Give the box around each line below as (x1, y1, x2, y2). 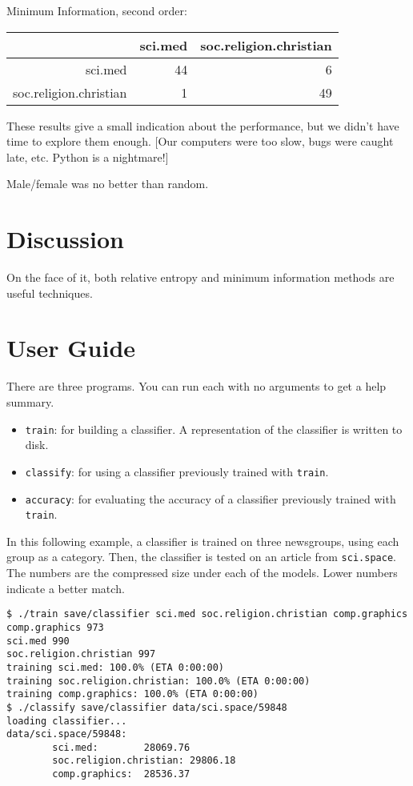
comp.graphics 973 (6, 621, 104, 633)
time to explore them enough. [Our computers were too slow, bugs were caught (6, 133, 394, 150)
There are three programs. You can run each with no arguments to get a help (6, 378, 387, 395)
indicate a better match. (6, 579, 125, 596)
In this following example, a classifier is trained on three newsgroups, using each (6, 532, 399, 549)
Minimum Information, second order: (6, 2, 187, 18)
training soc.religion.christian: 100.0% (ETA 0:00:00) (6, 675, 311, 687)
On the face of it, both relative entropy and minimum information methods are (6, 269, 395, 286)
